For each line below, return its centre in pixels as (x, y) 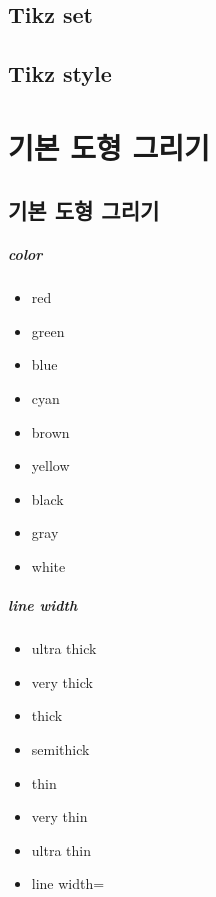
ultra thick (64, 648)
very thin (59, 816)
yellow (50, 465)
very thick (62, 681)
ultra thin (61, 849)
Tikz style (60, 73)
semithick (60, 748)
